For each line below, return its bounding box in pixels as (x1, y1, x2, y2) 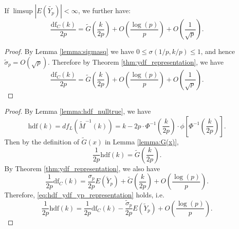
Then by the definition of (4, 137, 79, 146)
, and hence (201, 46, 235, 56)
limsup (13, 8, 33, 15)
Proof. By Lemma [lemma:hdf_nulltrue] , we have (4, 106, 151, 116)
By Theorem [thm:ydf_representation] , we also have (4, 163, 160, 173)
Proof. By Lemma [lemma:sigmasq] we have (4, 46, 134, 56)
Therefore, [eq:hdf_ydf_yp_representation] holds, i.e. (4, 190, 165, 200)
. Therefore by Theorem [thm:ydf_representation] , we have (48, 56, 224, 67)
